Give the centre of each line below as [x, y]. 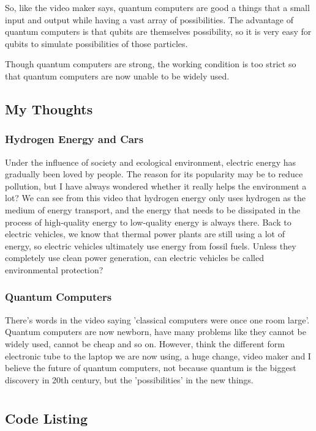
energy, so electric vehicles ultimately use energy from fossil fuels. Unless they [151, 245]
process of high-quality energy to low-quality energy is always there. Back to [148, 222]
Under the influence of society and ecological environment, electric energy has [151, 162]
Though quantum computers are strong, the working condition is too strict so [151, 64]
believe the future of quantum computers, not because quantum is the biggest [151, 368]
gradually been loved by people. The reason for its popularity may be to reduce [154, 174]
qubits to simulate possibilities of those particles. [96, 43]
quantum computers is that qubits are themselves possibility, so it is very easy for [158, 31]
